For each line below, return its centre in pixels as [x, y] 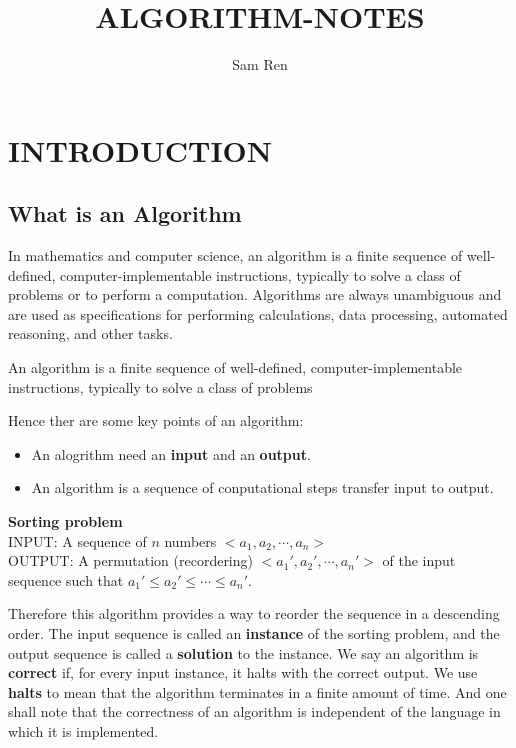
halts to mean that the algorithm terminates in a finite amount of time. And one [257, 691]
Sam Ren [260, 64]
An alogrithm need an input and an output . [171, 453]
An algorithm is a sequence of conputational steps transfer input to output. [262, 487]
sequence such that [66, 579]
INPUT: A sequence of [77, 540]
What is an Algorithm [125, 213]
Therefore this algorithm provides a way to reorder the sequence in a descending [254, 613]
